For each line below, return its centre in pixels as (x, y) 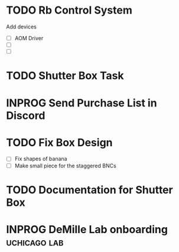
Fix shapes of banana (41, 159)
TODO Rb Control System (69, 10)
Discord (26, 115)
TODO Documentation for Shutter (89, 190)
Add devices (22, 27)
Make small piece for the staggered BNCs (65, 166)
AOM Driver (29, 38)
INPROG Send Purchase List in (82, 103)
